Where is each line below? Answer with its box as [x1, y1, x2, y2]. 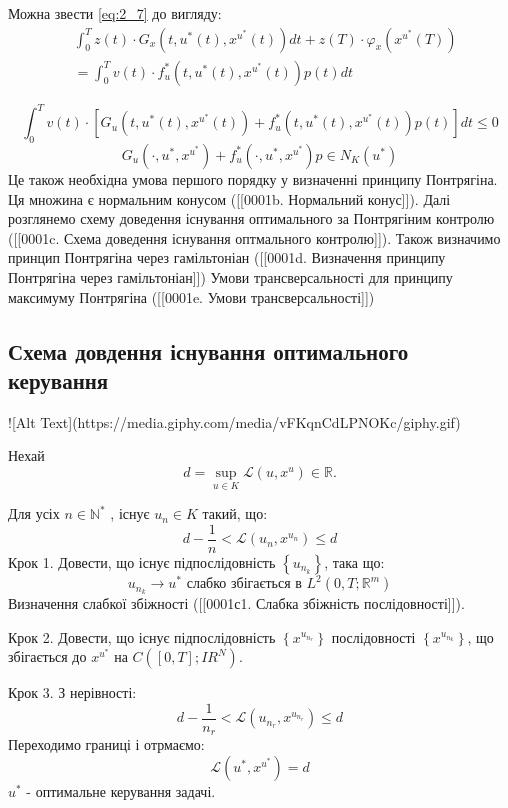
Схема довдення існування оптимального [8, 335, 409, 366]
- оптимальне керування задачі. [26, 781, 216, 802]
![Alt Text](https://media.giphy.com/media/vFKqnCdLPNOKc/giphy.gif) [8, 411, 461, 432]
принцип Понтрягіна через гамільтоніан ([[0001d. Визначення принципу [8, 247, 446, 268]
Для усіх [8, 503, 60, 524]
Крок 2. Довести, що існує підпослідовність [8, 626, 276, 647]
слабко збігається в [186, 577, 302, 592]
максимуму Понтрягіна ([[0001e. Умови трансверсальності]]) [8, 286, 375, 307]
